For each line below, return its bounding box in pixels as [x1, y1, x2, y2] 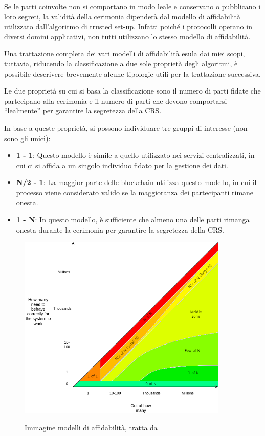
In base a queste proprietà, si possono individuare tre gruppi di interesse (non [4, 122, 248, 133]
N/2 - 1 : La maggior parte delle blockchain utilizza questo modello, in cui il [16, 177, 257, 188]
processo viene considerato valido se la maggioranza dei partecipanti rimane [16, 187, 254, 197]
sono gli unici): [4, 132, 51, 143]
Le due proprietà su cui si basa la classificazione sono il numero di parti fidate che [4, 85, 261, 96]
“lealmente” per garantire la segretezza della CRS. [4, 105, 162, 116]
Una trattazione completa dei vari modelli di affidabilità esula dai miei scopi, [4, 48, 245, 59]
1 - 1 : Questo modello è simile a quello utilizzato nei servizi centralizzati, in [16, 150, 255, 160]
